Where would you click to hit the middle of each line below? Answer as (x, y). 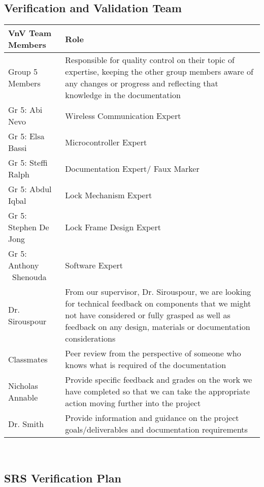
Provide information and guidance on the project (152, 418)
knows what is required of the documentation (146, 365)
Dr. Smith (26, 423)
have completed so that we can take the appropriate (158, 391)
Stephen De (29, 227)
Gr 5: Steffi (28, 163)
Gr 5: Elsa (26, 136)
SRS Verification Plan (63, 478)
